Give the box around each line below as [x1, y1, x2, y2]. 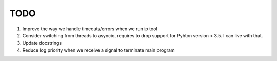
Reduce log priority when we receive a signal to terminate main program [22, 47, 175, 53]
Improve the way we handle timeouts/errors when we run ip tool [22, 26, 157, 32]
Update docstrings [22, 40, 62, 46]
